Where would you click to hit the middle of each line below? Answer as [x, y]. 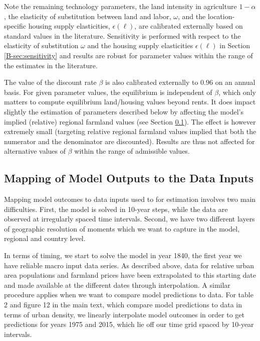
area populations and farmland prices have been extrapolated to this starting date [130, 275]
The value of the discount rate [50, 82]
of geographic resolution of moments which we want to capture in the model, [122, 228]
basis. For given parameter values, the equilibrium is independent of [108, 92]
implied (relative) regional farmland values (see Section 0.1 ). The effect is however [130, 121]
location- [221, 16]
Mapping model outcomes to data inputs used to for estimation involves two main [130, 199]
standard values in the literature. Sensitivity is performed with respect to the [122, 35]
